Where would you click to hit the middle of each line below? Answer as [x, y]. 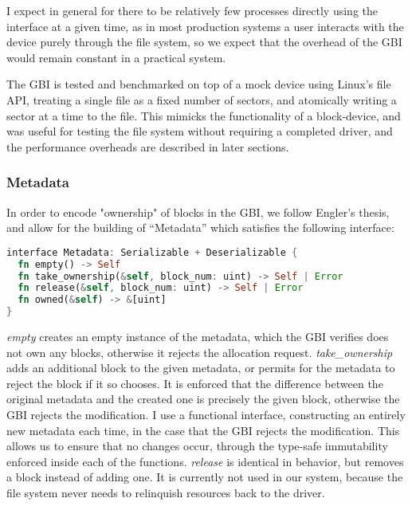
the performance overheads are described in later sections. [148, 146]
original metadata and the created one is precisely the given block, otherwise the [203, 399]
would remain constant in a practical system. [116, 57]
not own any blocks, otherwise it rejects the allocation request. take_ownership [200, 352]
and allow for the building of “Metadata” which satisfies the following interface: [200, 228]
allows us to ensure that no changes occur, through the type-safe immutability [197, 446]
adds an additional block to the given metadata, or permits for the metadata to [201, 368]
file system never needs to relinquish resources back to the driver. [166, 492]
